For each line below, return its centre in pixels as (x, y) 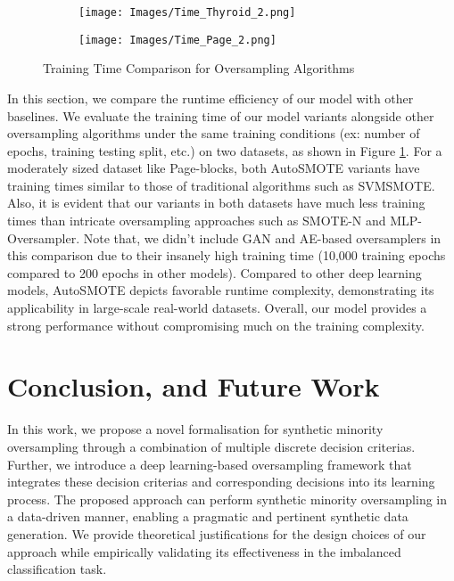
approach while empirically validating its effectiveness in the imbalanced (204, 551)
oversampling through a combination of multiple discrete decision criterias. (211, 446)
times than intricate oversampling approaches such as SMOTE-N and (197, 221)
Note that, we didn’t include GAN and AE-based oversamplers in (262, 237)
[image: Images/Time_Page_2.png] (177, 40)
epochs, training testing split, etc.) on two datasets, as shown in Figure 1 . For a (225, 150)
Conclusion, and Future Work (194, 386)
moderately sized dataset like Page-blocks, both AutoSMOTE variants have (214, 168)
